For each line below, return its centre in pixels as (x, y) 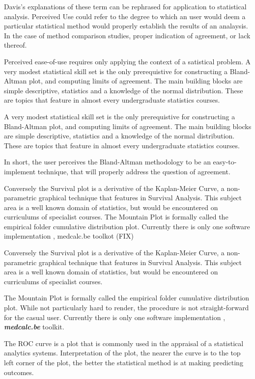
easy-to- (225, 162)
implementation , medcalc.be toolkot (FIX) (69, 236)
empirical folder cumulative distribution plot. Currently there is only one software (127, 226)
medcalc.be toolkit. (34, 327)
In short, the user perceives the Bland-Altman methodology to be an (107, 162)
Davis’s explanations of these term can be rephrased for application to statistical (125, 6)
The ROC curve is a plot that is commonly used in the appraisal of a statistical (124, 343)
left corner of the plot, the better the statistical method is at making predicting (124, 362)
